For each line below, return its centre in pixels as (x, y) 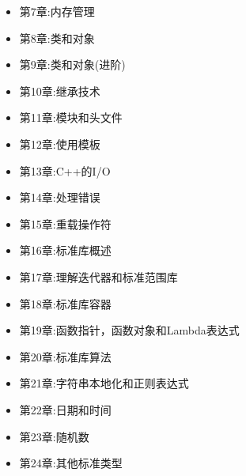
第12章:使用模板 (60, 144)
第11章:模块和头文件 (71, 117)
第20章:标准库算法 (65, 356)
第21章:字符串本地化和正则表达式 (104, 383)
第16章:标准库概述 (65, 250)
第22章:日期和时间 (65, 409)
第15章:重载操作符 (65, 223)
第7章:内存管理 (57, 11)
